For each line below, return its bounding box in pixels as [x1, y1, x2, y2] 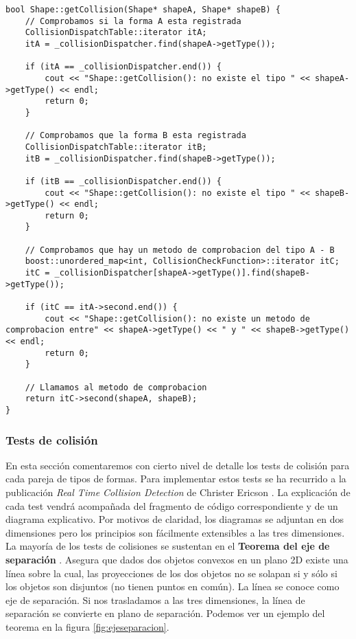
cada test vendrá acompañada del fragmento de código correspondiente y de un [5, 498, 338, 513]
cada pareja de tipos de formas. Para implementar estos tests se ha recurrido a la [5, 471, 346, 486]
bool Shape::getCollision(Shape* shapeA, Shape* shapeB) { [5, 5, 281, 14]
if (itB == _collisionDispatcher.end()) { [25, 176, 222, 186]
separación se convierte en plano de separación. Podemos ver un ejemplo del [5, 606, 325, 620]
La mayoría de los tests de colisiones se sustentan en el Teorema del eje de [5, 539, 330, 553]
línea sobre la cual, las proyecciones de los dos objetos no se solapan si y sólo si [5, 565, 337, 580]
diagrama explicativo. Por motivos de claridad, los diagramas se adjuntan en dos [5, 512, 344, 526]
